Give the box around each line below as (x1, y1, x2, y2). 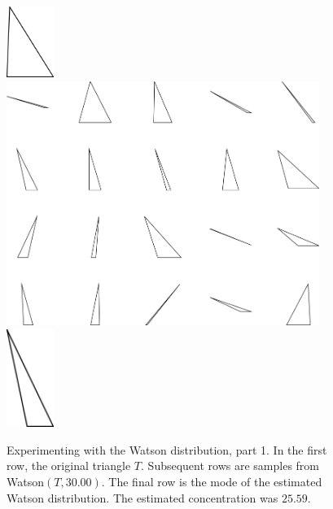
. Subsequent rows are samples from (141, 457, 320, 474)
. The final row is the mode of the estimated (101, 473, 322, 490)
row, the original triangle (7, 457, 131, 474)
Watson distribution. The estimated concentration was (7, 489, 278, 506)
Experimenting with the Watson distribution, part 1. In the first (7, 441, 327, 458)
